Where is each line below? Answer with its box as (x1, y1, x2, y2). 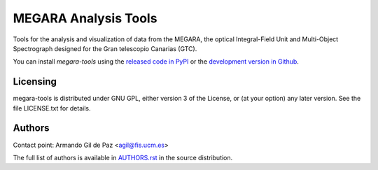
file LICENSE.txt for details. (13, 104, 91, 112)
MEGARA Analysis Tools (13, 10, 157, 26)
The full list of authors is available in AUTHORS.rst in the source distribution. (13, 153, 233, 162)
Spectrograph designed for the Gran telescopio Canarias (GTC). (13, 44, 197, 52)
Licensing (13, 76, 57, 87)
